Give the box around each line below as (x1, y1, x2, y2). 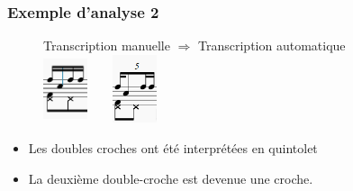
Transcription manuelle (43, 36, 170, 55)
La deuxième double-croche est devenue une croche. (28, 168, 313, 187)
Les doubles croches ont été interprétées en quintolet (28, 138, 318, 157)
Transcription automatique (198, 36, 346, 55)
